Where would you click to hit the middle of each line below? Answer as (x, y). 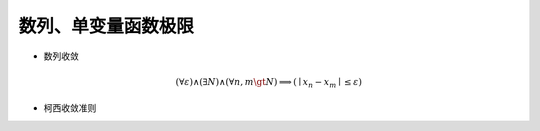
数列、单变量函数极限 (106, 26)
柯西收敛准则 (70, 108)
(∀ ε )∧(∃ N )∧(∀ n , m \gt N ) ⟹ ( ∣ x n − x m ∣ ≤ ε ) (269, 83)
